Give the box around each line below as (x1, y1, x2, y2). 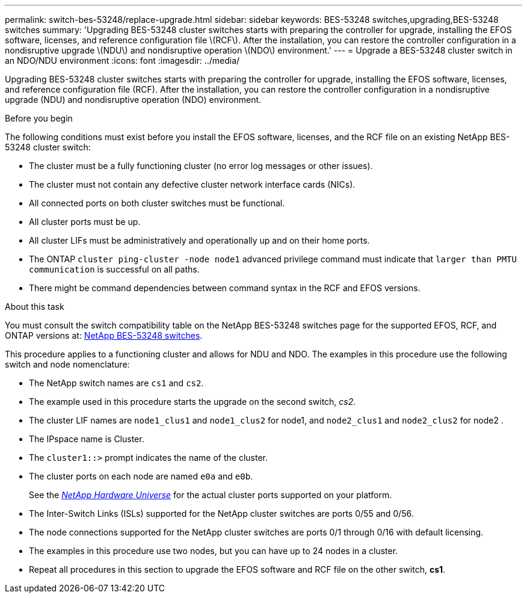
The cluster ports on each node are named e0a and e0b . (29, 471, 253, 481)
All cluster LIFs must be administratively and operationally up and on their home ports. (29, 235, 370, 245)
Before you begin (5, 113, 73, 123)
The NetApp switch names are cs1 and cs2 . (29, 378, 204, 388)
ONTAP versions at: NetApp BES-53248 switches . (5, 330, 203, 341)
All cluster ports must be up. (29, 217, 141, 227)
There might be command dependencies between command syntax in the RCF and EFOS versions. (29, 283, 421, 293)
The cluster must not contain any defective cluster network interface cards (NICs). (29, 179, 356, 190)
